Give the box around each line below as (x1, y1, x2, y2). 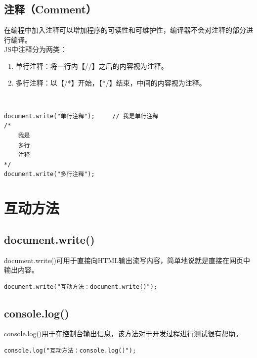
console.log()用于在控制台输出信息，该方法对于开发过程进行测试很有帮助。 (4, 328, 243, 339)
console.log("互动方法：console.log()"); (4, 347, 136, 355)
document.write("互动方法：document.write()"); (4, 283, 158, 290)
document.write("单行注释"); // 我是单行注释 (4, 112, 159, 120)
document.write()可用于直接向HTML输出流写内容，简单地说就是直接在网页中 (4, 255, 251, 265)
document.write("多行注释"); (4, 171, 95, 178)
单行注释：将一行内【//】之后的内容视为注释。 (15, 60, 168, 71)
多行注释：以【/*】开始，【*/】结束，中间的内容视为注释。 (15, 77, 206, 88)
